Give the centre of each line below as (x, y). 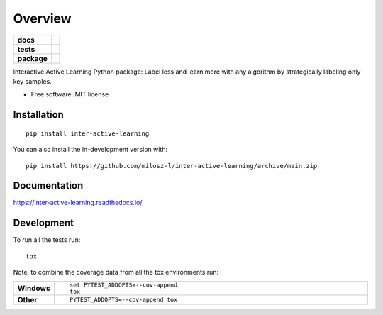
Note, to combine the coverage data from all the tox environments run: (116, 272)
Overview (42, 18)
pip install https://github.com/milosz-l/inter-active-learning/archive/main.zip (172, 166)
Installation (38, 115)
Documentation (48, 186)
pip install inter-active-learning (88, 133)
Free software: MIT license (70, 94)
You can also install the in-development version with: (90, 150)
